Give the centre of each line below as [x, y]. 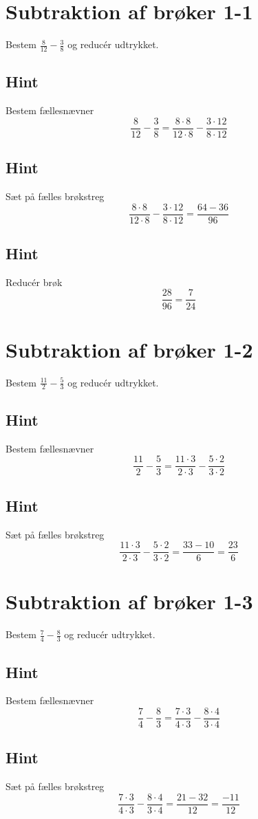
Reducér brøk [34, 282]
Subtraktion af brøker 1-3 [129, 601]
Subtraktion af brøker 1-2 [129, 349]
